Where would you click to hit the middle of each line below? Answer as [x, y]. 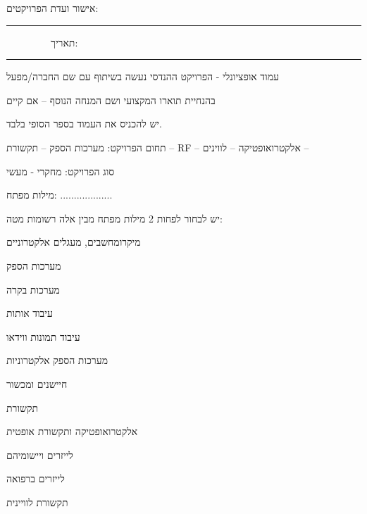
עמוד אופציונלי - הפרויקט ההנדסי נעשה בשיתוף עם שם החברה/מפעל [143, 76]
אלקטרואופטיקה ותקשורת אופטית [72, 431]
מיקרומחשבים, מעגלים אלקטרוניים [74, 242]
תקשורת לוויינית [37, 502]
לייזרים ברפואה [36, 478]
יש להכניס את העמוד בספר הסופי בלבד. [84, 124]
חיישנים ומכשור [37, 383]
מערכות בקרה [33, 289]
